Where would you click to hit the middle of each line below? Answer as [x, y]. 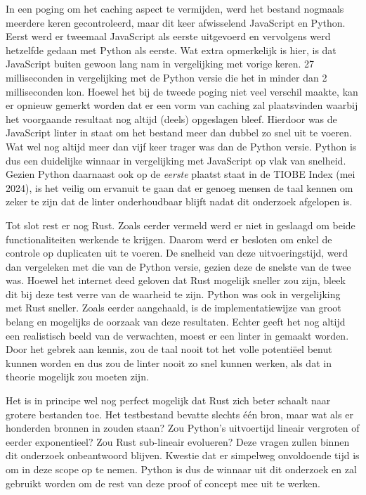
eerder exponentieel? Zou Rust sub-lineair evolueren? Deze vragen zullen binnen [178, 441]
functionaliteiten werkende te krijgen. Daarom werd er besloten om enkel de [169, 239]
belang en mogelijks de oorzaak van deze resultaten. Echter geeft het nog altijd [176, 322]
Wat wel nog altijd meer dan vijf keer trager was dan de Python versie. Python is [181, 146]
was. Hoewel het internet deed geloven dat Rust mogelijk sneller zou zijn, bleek [176, 280]
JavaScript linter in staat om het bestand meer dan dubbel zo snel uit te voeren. [179, 133]
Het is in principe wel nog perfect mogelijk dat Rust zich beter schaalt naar [168, 400]
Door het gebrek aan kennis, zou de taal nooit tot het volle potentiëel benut [169, 349]
